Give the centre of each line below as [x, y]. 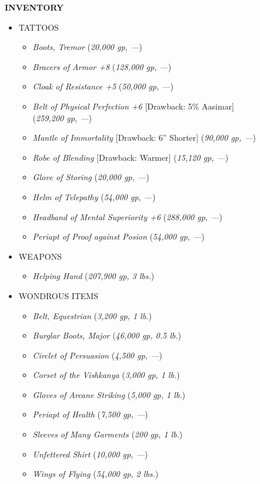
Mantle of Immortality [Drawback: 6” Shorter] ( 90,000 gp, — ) [144, 137]
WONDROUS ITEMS [58, 295]
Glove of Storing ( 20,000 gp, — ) [91, 177]
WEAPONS [40, 256]
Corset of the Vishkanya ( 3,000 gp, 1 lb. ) [106, 375]
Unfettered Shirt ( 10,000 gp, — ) [90, 454]
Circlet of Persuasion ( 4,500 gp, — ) [97, 355]
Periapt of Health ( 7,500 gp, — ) [90, 414]
